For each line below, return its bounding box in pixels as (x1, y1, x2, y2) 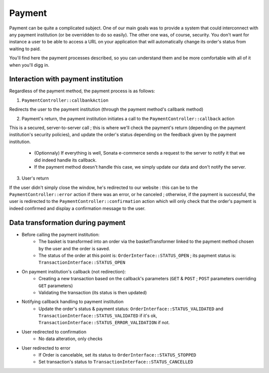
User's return (21, 175, 49, 182)
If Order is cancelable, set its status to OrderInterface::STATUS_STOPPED (38, 352, 197, 358)
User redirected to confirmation (21, 329, 87, 335)
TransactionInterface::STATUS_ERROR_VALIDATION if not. (38, 320, 170, 326)
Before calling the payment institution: (21, 231, 100, 237)
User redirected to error (21, 345, 71, 351)
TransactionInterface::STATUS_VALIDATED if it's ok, (38, 313, 157, 319)
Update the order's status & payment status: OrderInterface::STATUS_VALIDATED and (38, 306, 224, 312)
